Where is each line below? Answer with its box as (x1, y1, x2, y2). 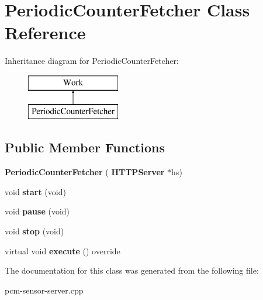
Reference (5, 21, 86, 45)
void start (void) (5, 185, 66, 197)
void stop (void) (5, 225, 64, 237)
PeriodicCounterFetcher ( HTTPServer (5, 166, 165, 178)
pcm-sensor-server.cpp (5, 284, 84, 296)
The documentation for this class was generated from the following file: (5, 264, 259, 277)
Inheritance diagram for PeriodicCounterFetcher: (5, 54, 179, 67)
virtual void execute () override (5, 244, 120, 257)
